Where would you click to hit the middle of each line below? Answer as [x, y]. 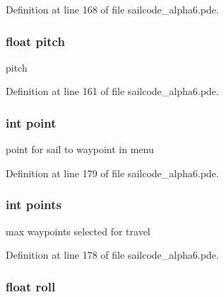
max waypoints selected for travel [78, 231]
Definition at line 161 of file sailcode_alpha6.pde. [112, 91]
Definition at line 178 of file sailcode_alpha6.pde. [112, 255]
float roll [31, 286]
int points [34, 204]
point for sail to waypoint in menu [80, 149]
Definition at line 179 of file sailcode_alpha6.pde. [112, 173]
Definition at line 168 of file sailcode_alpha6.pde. [112, 9]
